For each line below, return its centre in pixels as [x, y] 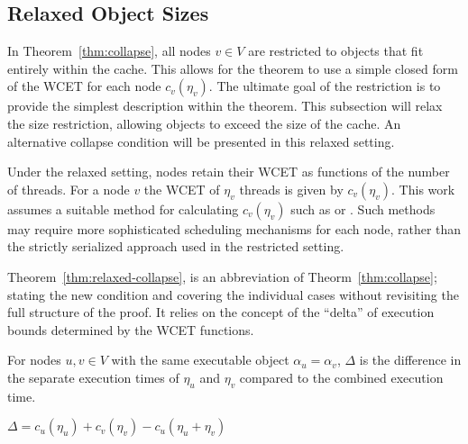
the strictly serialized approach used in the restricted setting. [176, 246]
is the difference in [410, 360]
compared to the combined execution [341, 377]
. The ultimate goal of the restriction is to [325, 86]
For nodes [34, 360]
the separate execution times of [93, 377]
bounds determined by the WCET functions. [131, 329]
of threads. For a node [69, 189]
